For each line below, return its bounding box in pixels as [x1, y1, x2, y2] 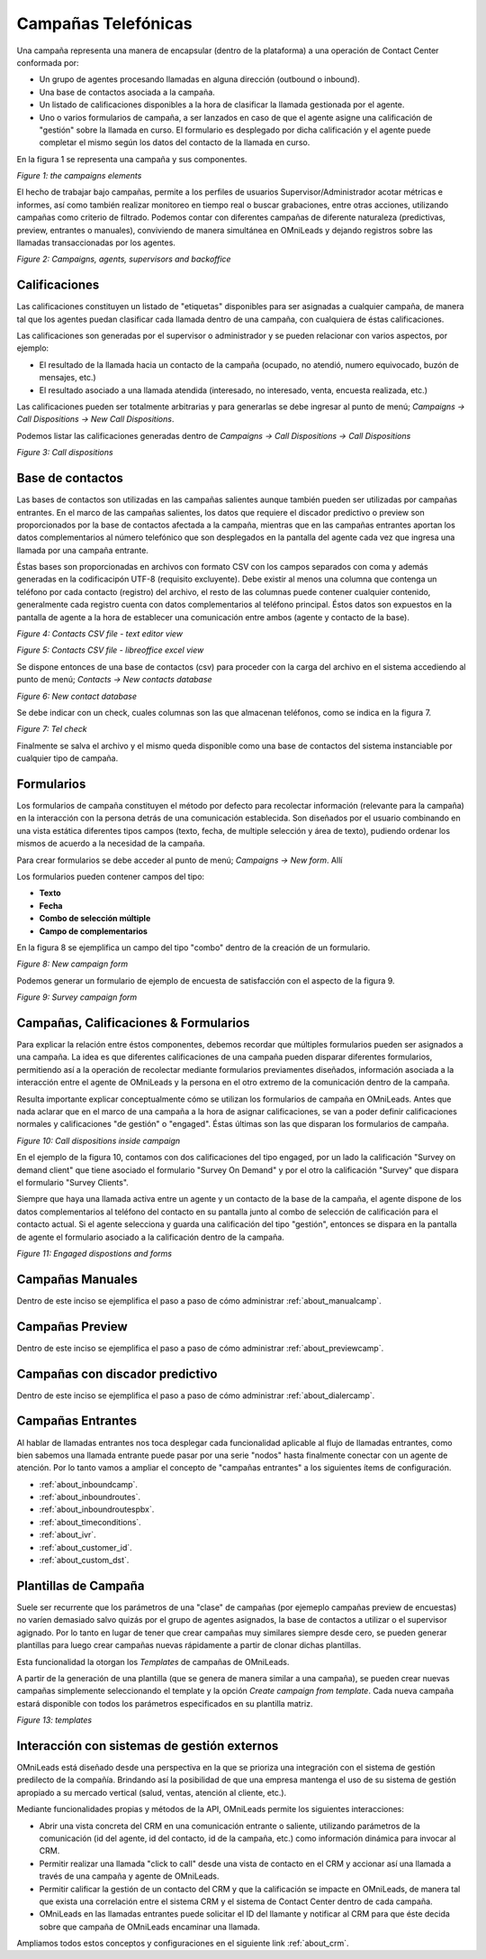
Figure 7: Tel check [16, 724, 87, 735]
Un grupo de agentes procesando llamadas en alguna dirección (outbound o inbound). [39, 74, 360, 85]
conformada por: [16, 57, 80, 68]
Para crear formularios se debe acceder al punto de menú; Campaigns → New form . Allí [16, 855, 343, 865]
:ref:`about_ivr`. [39, 1529, 96, 1541]
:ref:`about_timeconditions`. [39, 1516, 141, 1527]
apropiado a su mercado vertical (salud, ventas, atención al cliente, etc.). [16, 1787, 287, 1798]
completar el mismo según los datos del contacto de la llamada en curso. [39, 137, 310, 148]
